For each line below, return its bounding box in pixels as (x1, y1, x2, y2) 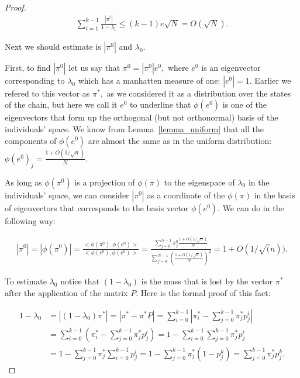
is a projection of (74, 176, 135, 188)
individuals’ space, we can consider (5, 188, 129, 201)
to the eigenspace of (164, 176, 235, 188)
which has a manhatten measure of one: (78, 74, 220, 86)
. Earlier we (249, 74, 291, 86)
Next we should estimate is (5, 40, 101, 52)
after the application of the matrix (5, 286, 128, 298)
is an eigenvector (201, 61, 261, 73)
